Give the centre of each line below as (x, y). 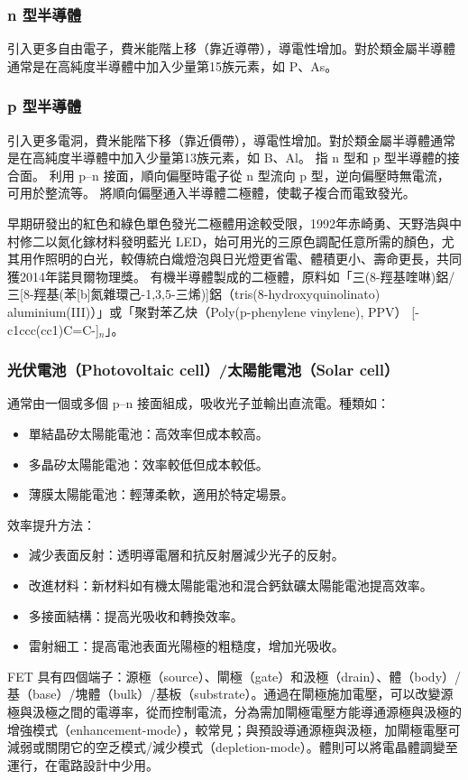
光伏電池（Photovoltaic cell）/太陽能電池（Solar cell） (203, 370)
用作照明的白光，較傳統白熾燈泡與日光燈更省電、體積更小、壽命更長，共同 (240, 259)
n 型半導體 (45, 14)
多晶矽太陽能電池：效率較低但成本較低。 (148, 464)
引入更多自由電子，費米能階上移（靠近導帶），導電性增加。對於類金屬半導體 (231, 48)
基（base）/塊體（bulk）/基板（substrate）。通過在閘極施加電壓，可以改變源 (230, 694)
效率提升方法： (51, 524)
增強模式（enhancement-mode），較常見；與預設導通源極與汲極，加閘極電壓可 (234, 729)
